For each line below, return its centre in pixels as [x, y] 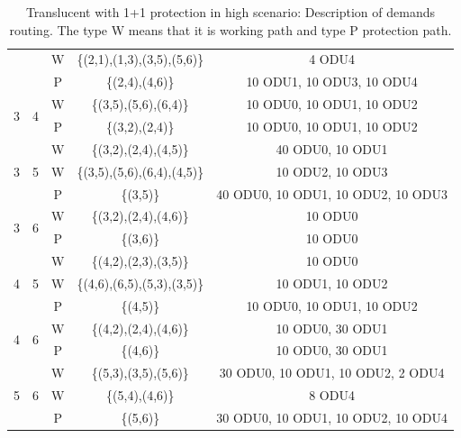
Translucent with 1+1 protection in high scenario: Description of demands [230, 12]
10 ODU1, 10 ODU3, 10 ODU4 [332, 82]
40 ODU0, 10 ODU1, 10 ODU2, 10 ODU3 [332, 193]
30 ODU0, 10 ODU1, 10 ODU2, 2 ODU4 [332, 373]
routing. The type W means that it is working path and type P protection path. [230, 29]
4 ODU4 [332, 59]
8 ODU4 [332, 395]
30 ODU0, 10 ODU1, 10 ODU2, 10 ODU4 [332, 417]
